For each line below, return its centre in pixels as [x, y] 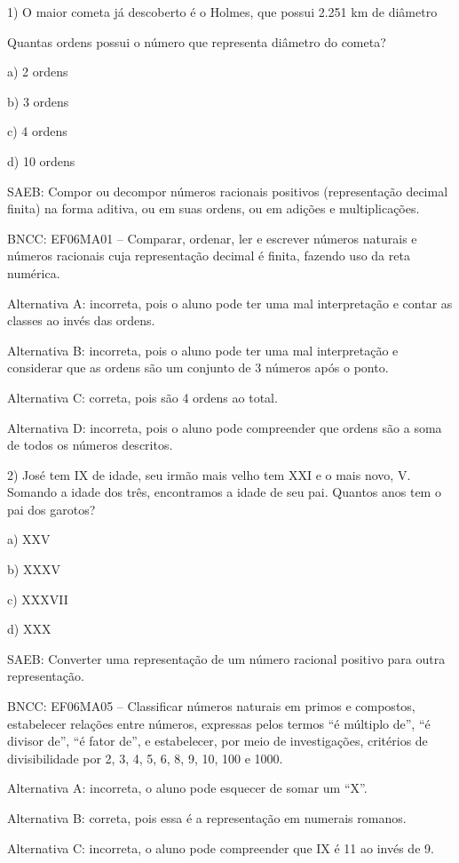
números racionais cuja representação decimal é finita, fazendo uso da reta [209, 256]
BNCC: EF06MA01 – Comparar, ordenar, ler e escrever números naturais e [212, 238]
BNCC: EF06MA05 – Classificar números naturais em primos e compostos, [211, 706]
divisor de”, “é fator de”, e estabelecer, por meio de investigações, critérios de [218, 741]
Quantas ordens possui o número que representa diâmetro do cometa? [197, 41]
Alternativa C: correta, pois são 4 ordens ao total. [142, 397]
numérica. [34, 272]
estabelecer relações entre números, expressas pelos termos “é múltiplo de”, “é [219, 723]
